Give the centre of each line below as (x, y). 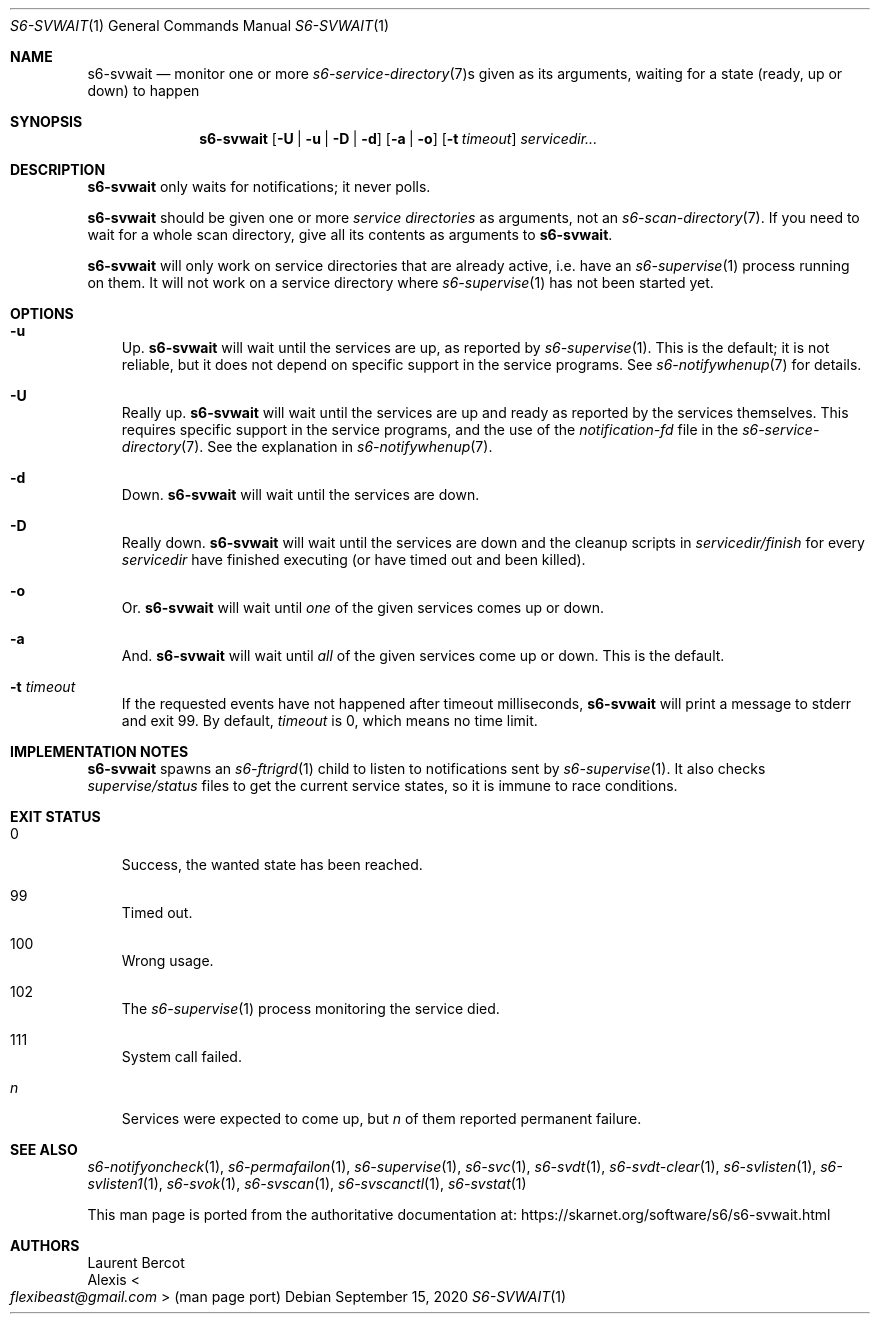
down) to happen (143, 90)
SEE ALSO (44, 1149)
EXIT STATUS (55, 816)
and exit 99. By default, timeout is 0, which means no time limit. (329, 720)
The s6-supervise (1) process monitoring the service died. (310, 1008)
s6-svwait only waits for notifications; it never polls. (259, 186)
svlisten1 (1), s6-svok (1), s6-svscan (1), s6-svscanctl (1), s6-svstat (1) (307, 1183)
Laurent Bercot (136, 1262)
